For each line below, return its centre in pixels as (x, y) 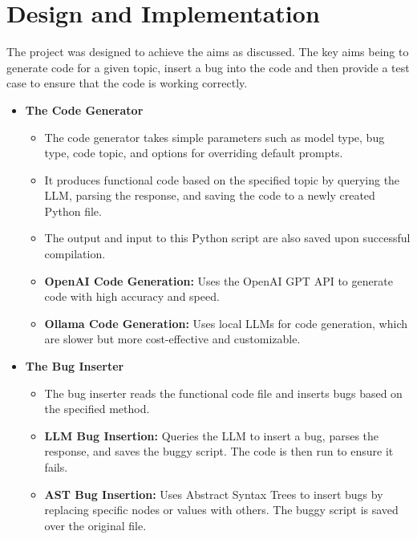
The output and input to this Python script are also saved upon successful (227, 238)
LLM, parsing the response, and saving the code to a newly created (210, 195)
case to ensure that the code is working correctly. (127, 83)
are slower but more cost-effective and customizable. (172, 339)
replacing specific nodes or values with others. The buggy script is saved (221, 510)
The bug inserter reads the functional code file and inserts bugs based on (223, 393)
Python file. (73, 211)
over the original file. (95, 525)
